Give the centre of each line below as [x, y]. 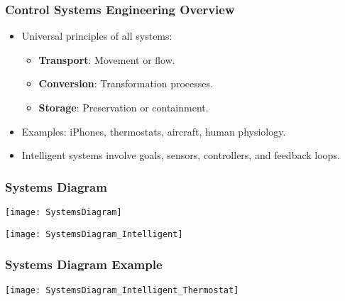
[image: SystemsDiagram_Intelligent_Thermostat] [122, 290]
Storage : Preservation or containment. [124, 107]
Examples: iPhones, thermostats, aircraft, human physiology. [154, 131]
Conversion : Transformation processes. [126, 83]
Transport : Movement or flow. [107, 59]
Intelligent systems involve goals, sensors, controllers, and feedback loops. [181, 155]
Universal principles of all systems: [97, 36]
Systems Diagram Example [84, 264]
